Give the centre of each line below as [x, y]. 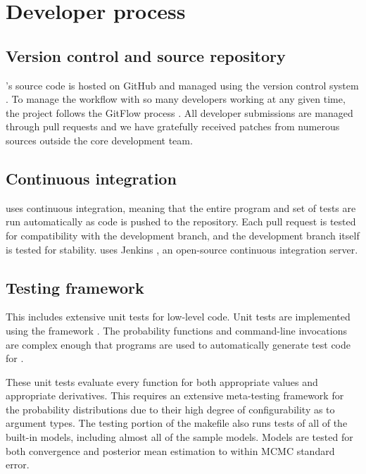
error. [18, 464]
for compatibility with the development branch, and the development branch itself [183, 235]
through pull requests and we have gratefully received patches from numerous [173, 126]
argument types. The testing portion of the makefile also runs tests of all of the [177, 423]
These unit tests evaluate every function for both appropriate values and [162, 381]
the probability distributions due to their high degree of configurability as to [170, 409]
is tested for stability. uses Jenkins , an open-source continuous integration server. [182, 249]
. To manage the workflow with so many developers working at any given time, [176, 99]
